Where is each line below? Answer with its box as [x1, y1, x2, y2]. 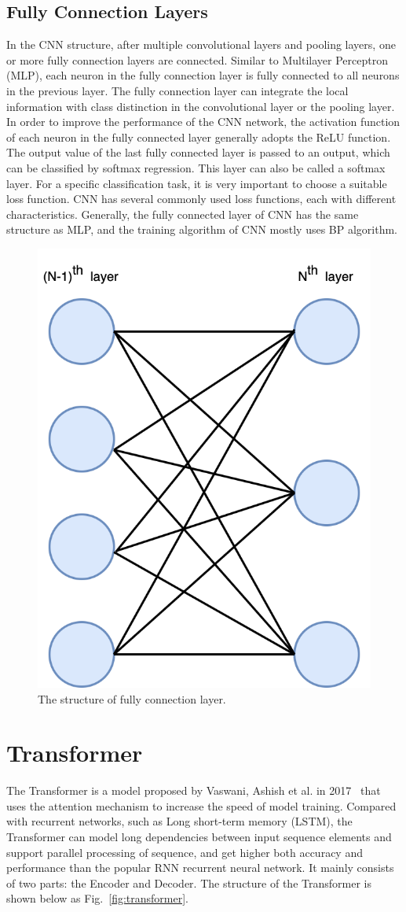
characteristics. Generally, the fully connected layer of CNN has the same [6, 205, 359, 222]
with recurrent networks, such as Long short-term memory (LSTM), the [6, 813, 353, 829]
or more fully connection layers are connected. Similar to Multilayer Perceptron [6, 51, 388, 68]
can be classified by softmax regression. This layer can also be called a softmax [6, 159, 386, 175]
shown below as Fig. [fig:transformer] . [6, 890, 188, 906]
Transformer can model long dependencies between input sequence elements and [6, 829, 392, 845]
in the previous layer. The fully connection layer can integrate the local [6, 82, 349, 98]
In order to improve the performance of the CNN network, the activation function [6, 113, 401, 130]
